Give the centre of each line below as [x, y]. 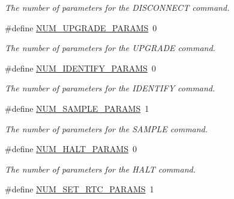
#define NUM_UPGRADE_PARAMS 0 [81, 27]
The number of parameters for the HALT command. [100, 169]
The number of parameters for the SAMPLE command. [106, 128]
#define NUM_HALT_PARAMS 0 [71, 149]
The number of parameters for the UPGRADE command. [110, 48]
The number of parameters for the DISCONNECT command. [117, 7]
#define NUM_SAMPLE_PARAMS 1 [77, 108]
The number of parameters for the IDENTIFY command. [110, 88]
